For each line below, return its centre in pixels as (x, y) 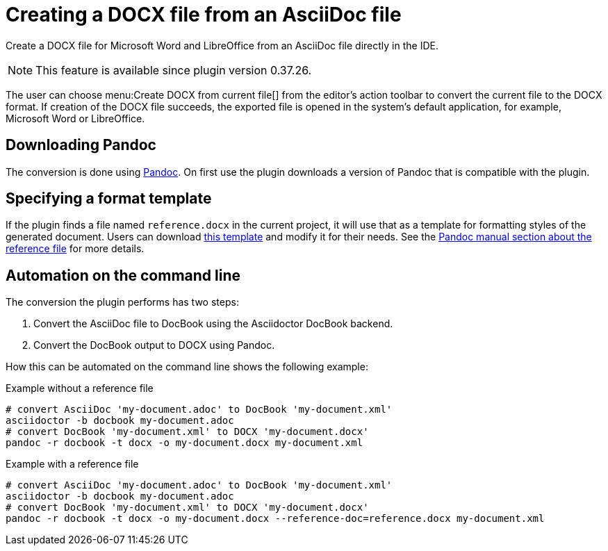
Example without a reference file (80, 388)
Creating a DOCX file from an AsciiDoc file (204, 15)
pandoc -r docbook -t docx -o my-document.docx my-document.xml (184, 443)
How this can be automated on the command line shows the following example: (187, 367)
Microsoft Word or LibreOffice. (75, 118)
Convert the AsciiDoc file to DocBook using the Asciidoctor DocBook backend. (213, 324)
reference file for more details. (75, 249)
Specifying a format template (109, 199)
